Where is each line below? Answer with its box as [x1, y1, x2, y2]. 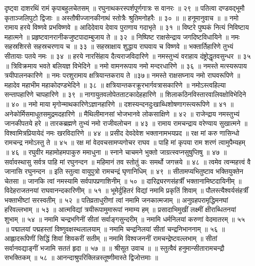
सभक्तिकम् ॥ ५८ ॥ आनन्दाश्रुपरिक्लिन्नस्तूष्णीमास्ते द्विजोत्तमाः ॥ [4, 252, 158, 263]
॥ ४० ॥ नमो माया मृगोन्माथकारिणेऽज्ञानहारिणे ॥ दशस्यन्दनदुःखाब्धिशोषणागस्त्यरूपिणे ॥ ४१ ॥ [4, 98, 234, 109]
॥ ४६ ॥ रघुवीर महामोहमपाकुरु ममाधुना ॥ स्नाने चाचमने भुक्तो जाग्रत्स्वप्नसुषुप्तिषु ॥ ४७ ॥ [4, 146, 227, 157]
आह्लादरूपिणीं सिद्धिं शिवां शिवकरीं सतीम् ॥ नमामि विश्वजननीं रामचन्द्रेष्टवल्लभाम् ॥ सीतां [4, 233, 217, 243]
